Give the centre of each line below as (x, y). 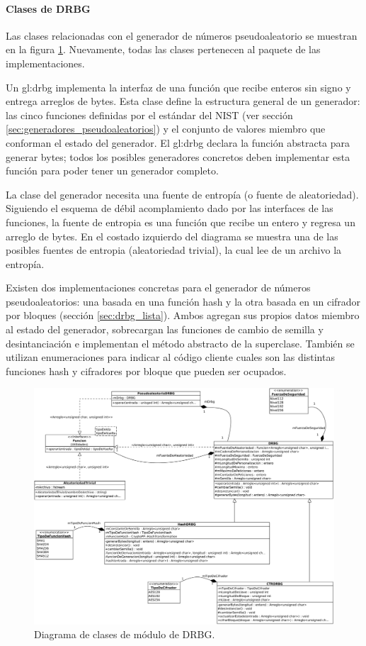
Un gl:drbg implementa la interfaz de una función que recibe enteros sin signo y (178, 87)
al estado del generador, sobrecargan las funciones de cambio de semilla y (165, 329)
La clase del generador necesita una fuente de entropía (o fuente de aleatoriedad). (182, 194)
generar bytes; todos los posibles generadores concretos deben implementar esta (178, 156)
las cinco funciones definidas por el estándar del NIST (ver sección (149, 115)
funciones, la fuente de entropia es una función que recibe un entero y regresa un (181, 222)
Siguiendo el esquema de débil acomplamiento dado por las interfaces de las (170, 208)
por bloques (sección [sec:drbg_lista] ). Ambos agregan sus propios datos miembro (183, 315)
